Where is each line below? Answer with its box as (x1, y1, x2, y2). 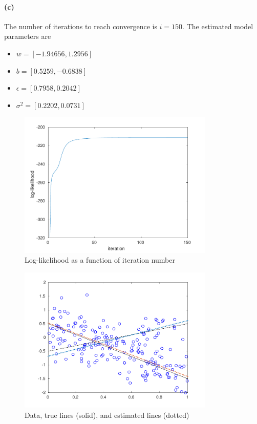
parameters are (4, 31, 51, 41)
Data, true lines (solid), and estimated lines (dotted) (25, 409, 189, 420)
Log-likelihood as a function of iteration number (25, 255, 175, 265)
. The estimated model (182, 20, 253, 31)
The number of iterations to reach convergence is (4, 20, 157, 31)
